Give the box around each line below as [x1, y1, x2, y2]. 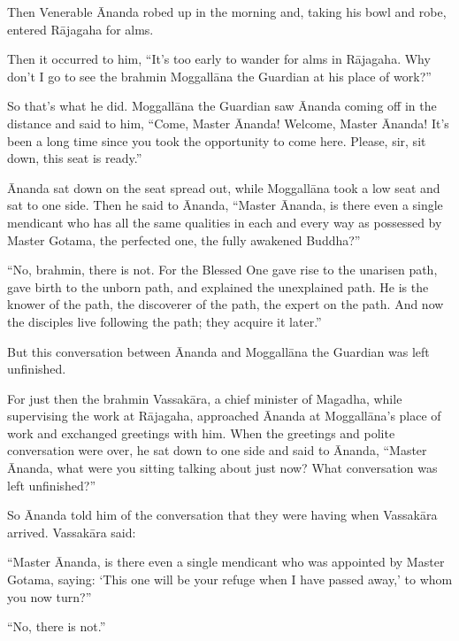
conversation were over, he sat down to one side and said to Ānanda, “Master [7, 441, 427, 460]
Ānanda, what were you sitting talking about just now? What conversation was [7, 459, 438, 477]
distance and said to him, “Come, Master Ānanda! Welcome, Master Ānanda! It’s [7, 113, 449, 132]
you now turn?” [7, 587, 92, 606]
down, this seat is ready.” [7, 149, 142, 167]
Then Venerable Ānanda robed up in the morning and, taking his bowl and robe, [7, 3, 447, 20]
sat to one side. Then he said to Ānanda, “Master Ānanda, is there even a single [7, 196, 443, 214]
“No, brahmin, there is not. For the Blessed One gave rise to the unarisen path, [7, 260, 438, 279]
